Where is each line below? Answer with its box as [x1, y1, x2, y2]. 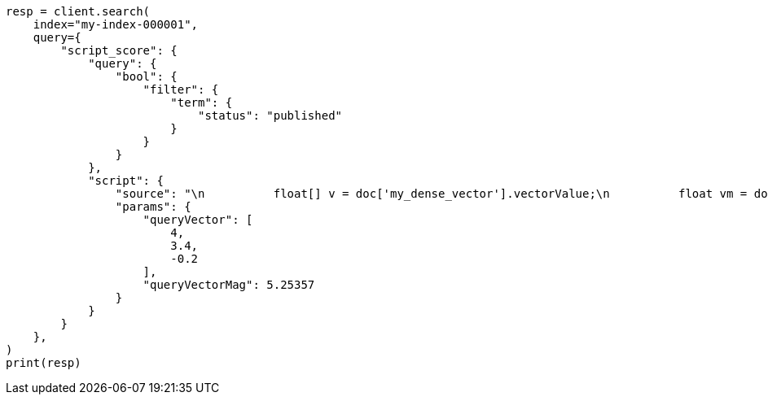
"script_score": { [60, 44, 178, 57]
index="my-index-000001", [33, 18, 199, 31]
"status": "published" [198, 109, 343, 122]
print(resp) [6, 356, 81, 369]
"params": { [115, 200, 191, 213]
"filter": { [143, 83, 219, 96]
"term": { [170, 96, 233, 109]
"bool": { [115, 70, 178, 83]
